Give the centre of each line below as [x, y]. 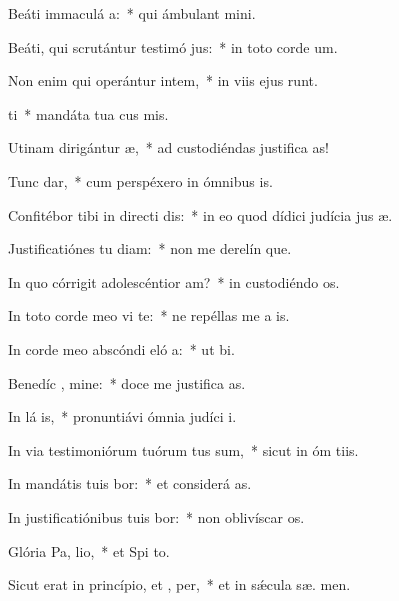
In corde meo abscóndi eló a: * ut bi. [121, 348]
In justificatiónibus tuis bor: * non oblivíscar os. [156, 516]
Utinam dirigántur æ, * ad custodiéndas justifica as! [168, 147]
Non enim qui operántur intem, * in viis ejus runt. [163, 80]
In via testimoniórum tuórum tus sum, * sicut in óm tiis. [183, 449]
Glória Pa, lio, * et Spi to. [89, 550]
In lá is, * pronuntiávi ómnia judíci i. [122, 416]
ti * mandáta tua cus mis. [88, 113]
